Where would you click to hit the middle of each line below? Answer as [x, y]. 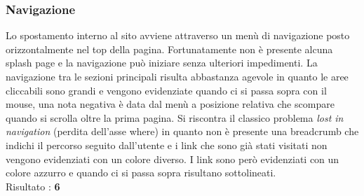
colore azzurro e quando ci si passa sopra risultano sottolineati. [141, 173]
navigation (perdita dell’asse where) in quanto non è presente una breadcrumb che [182, 131]
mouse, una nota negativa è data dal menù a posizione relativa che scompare [170, 104]
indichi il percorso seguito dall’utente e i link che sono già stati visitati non [167, 145]
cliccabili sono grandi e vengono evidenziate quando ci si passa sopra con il [166, 90]
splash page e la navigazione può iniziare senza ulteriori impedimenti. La [162, 63]
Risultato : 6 [33, 186]
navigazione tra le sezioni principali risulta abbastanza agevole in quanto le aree [177, 76]
